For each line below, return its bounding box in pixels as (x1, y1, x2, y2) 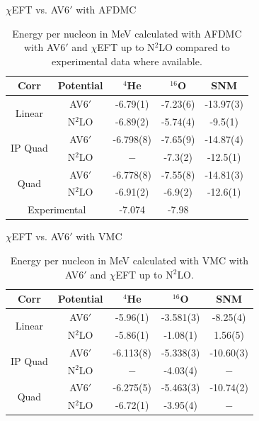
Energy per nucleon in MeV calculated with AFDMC (12, 26, 242, 40)
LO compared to (159, 40, 230, 55)
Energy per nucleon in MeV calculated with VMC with (10, 252, 249, 267)
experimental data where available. (52, 53, 202, 68)
